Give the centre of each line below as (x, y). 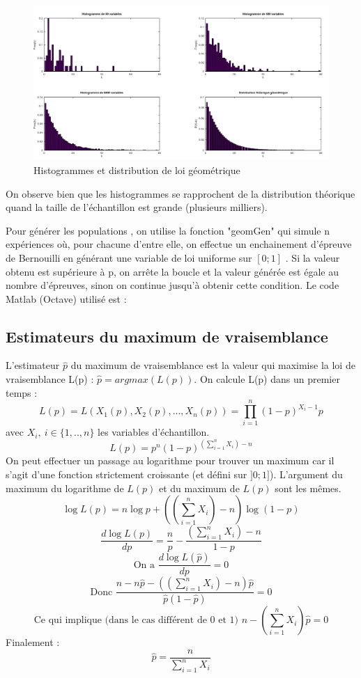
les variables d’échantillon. (154, 432)
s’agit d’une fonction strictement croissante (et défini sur (126, 474)
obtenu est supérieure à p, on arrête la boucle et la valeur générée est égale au (172, 271)
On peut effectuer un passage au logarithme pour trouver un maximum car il (170, 460)
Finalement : (33, 642)
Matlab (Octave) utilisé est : (66, 298)
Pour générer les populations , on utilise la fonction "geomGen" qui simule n (168, 230)
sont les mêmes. (308, 488)
